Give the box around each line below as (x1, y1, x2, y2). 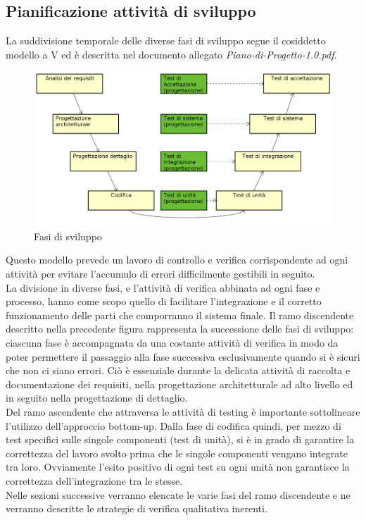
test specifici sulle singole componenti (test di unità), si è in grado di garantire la (6, 432, 355, 447)
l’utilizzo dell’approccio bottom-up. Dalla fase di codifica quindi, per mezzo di (6, 418, 341, 433)
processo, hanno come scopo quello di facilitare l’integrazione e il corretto (6, 294, 322, 309)
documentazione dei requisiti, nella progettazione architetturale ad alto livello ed (6, 376, 353, 391)
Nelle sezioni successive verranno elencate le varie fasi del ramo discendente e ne (6, 487, 351, 502)
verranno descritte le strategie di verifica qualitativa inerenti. (6, 501, 267, 516)
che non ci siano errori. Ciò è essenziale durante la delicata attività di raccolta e (6, 363, 351, 378)
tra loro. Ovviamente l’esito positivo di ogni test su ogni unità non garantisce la (6, 459, 350, 474)
